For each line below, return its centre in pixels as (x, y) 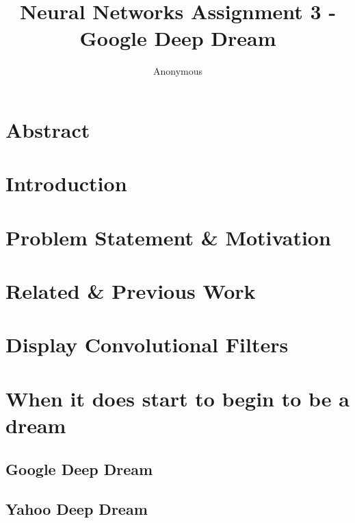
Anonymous (178, 71)
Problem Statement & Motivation (168, 237)
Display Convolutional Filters (147, 344)
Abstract (48, 129)
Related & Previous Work (131, 291)
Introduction (66, 183)
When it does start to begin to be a (177, 398)
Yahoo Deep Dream (77, 509)
